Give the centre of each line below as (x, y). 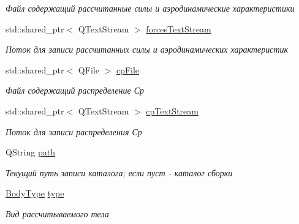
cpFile (128, 69)
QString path (30, 152)
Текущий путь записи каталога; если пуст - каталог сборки (119, 172)
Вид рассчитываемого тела (57, 213)
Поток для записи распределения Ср (74, 131)
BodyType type (35, 193)
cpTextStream (172, 110)
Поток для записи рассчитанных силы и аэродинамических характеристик (147, 49)
